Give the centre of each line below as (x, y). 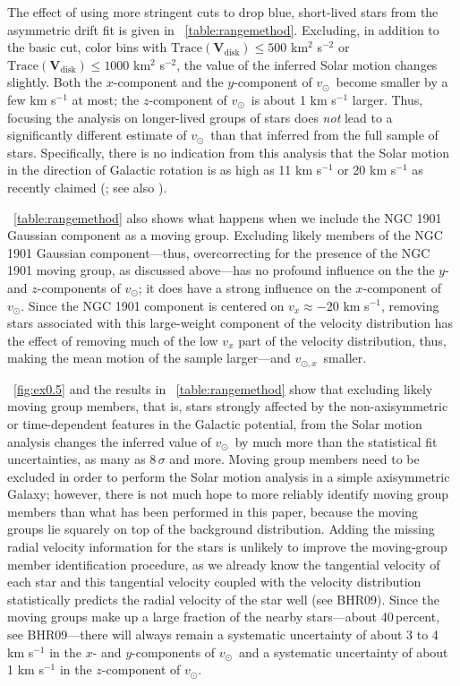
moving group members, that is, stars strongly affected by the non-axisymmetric (228, 406)
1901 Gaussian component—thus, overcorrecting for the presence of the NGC (219, 252)
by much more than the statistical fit (336, 441)
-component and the (168, 82)
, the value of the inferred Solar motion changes (307, 64)
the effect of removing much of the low (113, 340)
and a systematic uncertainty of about (343, 652)
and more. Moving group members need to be (294, 459)
